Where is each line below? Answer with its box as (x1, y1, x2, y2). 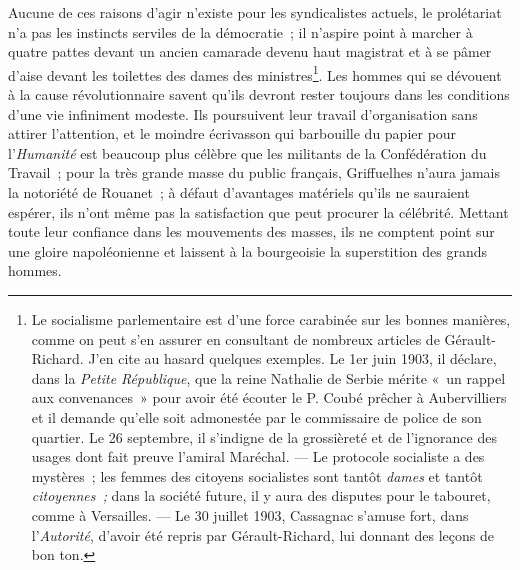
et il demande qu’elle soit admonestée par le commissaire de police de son (31, 406, 482, 427)
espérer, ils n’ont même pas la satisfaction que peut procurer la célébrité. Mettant (8, 201, 509, 222)
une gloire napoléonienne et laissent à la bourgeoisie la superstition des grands (8, 240, 488, 261)
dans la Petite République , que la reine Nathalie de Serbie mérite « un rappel (31, 367, 506, 388)
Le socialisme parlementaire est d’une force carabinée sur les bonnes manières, (31, 308, 511, 329)
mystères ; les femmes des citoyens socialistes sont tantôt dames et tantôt (31, 465, 483, 486)
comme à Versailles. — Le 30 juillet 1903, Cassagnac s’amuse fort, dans (31, 504, 469, 525)
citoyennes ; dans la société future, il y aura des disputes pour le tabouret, (31, 485, 491, 506)
